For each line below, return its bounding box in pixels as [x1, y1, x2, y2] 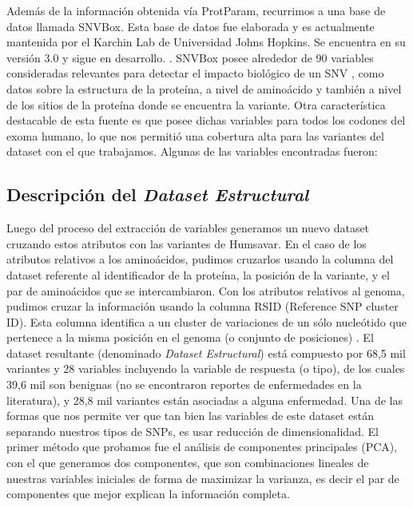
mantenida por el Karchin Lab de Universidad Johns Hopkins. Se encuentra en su [6, 34, 406, 50]
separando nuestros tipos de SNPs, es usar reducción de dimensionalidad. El [6, 422, 379, 439]
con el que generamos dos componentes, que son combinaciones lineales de [6, 454, 369, 471]
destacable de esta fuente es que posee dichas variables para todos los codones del [6, 112, 406, 129]
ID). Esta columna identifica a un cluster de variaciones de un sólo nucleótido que [6, 313, 407, 330]
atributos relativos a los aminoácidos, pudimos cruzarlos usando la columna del [6, 251, 394, 267]
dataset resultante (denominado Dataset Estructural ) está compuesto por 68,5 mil [6, 344, 406, 361]
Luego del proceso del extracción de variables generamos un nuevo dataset [6, 220, 370, 236]
